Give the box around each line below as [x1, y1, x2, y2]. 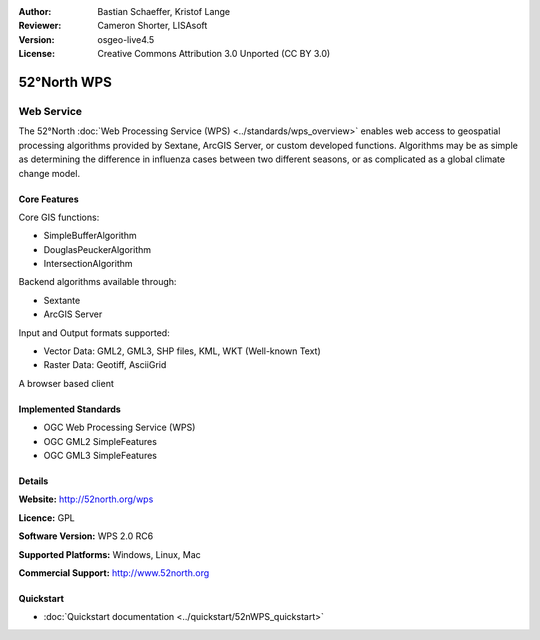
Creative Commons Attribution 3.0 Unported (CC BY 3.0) [97, 48, 331, 60]
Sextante [43, 294, 81, 306]
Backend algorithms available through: [18, 276, 177, 288]
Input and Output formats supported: [18, 326, 170, 339]
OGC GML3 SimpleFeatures [43, 449, 157, 461]
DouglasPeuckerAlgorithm [43, 243, 152, 255]
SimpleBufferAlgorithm [43, 230, 137, 242]
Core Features [18, 193, 79, 205]
